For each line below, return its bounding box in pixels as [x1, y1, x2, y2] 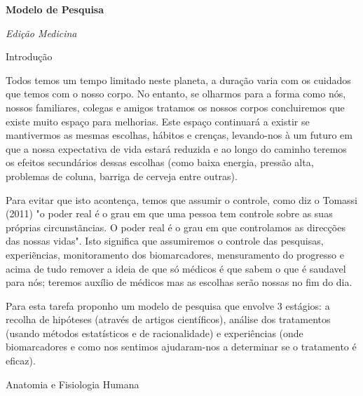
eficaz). [6, 353, 36, 368]
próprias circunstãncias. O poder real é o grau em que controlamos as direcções [6, 219, 345, 234]
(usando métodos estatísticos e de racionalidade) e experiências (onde [6, 325, 303, 340]
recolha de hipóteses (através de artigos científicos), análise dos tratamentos [6, 312, 331, 327]
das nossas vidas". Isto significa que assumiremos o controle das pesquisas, [6, 233, 324, 248]
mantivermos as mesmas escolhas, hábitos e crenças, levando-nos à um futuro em [6, 128, 352, 142]
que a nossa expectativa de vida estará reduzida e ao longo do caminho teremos [6, 141, 347, 156]
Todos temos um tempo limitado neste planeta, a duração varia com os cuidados [6, 72, 351, 87]
